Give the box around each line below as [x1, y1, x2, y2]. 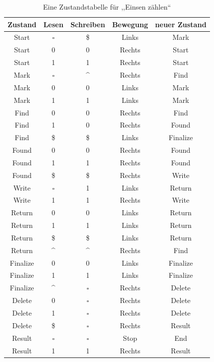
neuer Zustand [155, 19, 206, 29]
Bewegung [112, 19, 149, 29]
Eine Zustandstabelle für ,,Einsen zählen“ [43, 2, 171, 12]
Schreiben [70, 19, 105, 29]
